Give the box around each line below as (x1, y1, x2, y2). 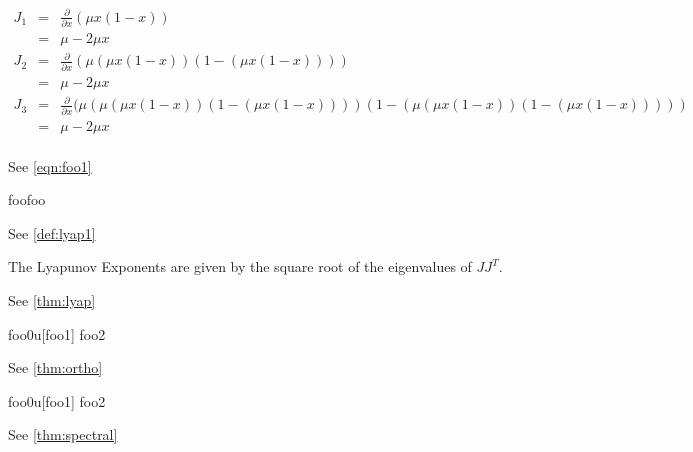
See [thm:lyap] (8, 290, 96, 311)
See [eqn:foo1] (8, 155, 92, 176)
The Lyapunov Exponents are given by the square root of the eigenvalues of (8, 256, 472, 277)
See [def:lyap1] (8, 222, 96, 243)
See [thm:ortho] (8, 357, 103, 378)
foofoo (8, 189, 46, 210)
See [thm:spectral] (8, 424, 118, 445)
